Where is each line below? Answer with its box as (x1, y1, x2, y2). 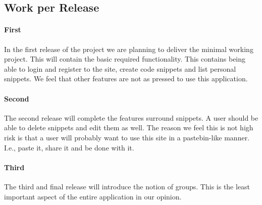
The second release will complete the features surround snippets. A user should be (4, 112, 258, 123)
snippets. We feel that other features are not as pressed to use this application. (4, 73, 248, 84)
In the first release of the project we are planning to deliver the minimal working (4, 43, 253, 54)
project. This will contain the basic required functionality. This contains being (4, 54, 246, 64)
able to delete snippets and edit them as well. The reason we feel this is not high (4, 122, 253, 133)
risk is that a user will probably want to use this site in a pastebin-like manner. (4, 132, 250, 142)
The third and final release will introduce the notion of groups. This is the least (4, 181, 250, 191)
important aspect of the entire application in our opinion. (4, 191, 182, 201)
